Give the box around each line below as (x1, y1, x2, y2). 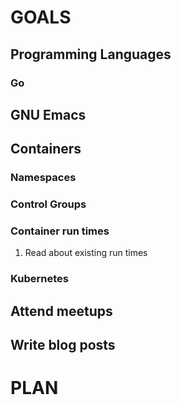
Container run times (10, 224, 110, 238)
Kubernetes (10, 272, 69, 286)
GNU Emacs (10, 106, 87, 123)
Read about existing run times (24, 247, 148, 259)
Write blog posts (10, 337, 116, 354)
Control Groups (10, 197, 87, 211)
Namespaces (10, 171, 77, 185)
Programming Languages (10, 46, 172, 63)
